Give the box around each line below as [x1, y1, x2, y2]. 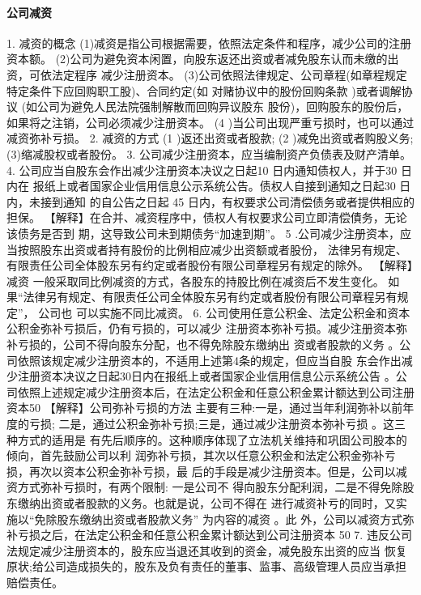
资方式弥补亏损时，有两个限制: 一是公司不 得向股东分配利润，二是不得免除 [6, 478, 403, 495]
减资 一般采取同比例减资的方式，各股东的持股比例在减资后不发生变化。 [6, 272, 385, 289]
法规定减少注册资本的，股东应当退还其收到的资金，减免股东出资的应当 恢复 [6, 542, 407, 559]
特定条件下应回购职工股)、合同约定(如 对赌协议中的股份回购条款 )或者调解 [6, 82, 402, 99]
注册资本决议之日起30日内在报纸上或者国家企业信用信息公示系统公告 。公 [17, 368, 407, 385]
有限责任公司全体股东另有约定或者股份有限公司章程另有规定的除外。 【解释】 [6, 257, 413, 274]
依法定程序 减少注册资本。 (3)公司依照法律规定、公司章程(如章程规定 [40, 66, 407, 83]
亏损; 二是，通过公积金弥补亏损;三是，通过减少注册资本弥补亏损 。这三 [28, 415, 406, 432]
